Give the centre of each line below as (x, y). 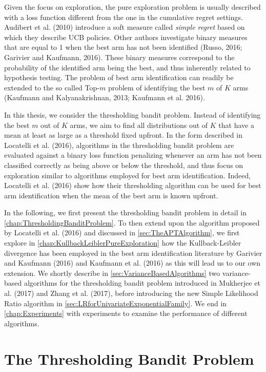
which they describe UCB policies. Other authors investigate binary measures (126, 37)
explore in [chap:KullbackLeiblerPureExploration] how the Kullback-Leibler (123, 243)
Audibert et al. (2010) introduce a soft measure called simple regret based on (125, 27)
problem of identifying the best (157, 87)
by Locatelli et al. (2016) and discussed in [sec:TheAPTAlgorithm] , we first (122, 232)
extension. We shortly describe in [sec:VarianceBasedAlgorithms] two (112, 273)
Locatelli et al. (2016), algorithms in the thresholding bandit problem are (119, 145)
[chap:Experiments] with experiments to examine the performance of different (126, 313)
